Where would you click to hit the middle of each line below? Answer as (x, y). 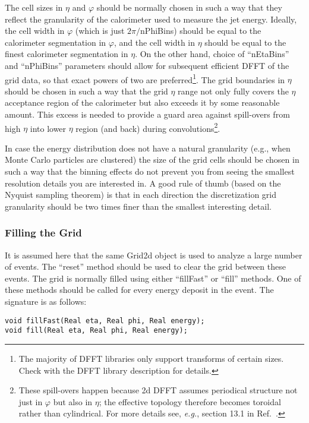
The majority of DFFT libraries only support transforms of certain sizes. (151, 358)
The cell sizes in (34, 7)
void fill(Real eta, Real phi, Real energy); (96, 331)
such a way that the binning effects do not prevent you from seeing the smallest (150, 171)
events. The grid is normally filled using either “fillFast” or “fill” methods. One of (153, 278)
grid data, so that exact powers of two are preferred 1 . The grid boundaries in (145, 78)
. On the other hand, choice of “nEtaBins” (212, 54)
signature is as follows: (46, 301)
